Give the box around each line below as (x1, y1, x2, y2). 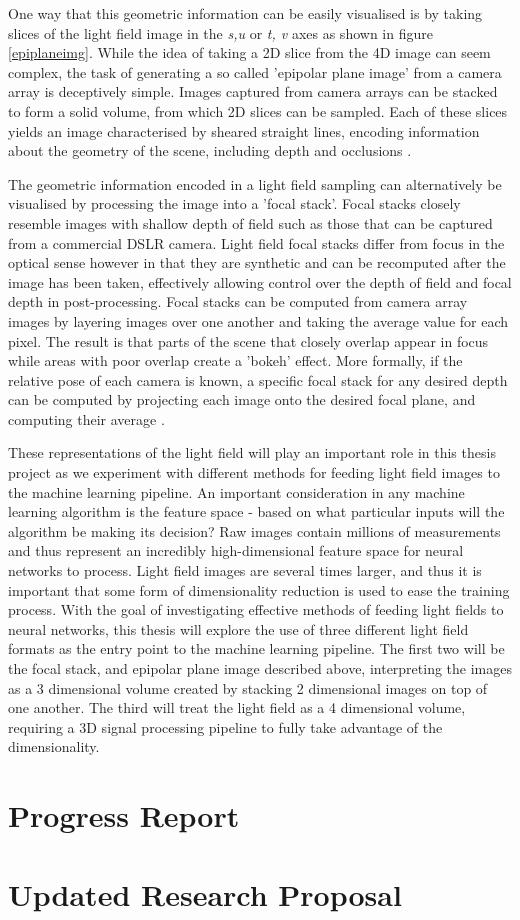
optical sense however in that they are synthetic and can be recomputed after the (8, 252, 506, 273)
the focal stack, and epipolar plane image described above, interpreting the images (8, 658, 512, 678)
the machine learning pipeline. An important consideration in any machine (8, 481, 465, 502)
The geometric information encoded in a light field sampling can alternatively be (8, 173, 502, 194)
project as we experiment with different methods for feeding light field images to (8, 462, 500, 483)
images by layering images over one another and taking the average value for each (8, 310, 509, 331)
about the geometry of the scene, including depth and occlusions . (8, 140, 412, 161)
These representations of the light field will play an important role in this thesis (8, 442, 496, 463)
